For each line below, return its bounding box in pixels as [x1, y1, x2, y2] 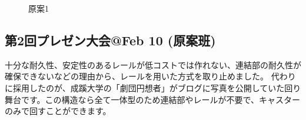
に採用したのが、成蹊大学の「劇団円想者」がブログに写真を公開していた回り [5, 81, 301, 94]
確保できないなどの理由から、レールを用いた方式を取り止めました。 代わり [5, 70, 296, 82]
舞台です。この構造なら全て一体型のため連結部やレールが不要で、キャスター [5, 93, 301, 105]
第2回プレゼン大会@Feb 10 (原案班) [5, 31, 216, 49]
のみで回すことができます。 [5, 105, 111, 117]
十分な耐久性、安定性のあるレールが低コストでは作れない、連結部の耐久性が [5, 58, 301, 71]
